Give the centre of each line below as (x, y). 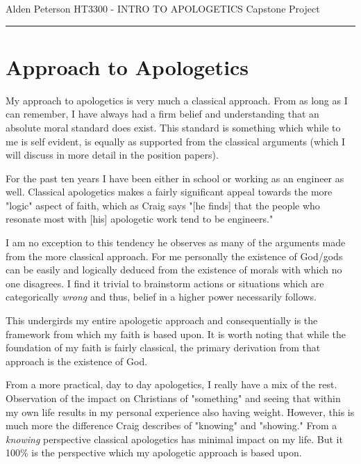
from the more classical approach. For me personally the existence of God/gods (174, 256)
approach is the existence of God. (77, 361)
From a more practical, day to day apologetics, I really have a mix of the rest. (171, 384)
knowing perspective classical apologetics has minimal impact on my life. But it (174, 439)
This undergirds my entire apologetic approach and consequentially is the (162, 320)
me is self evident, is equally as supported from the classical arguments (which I (176, 141)
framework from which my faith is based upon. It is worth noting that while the (176, 334)
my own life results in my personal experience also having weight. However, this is (180, 411)
